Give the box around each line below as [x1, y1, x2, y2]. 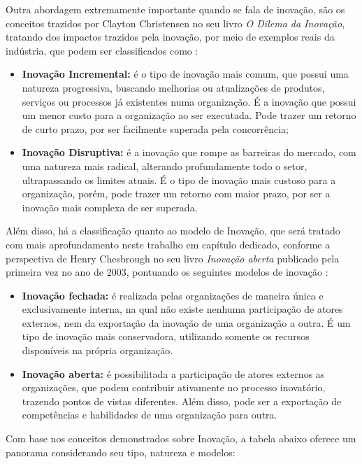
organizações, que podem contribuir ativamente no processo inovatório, [22, 380, 326, 395]
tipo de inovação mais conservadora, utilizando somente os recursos [22, 329, 310, 344]
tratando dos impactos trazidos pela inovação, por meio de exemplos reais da [6, 29, 335, 44]
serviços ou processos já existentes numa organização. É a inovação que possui [22, 94, 356, 108]
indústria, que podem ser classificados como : [6, 43, 198, 57]
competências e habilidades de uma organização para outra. [22, 407, 277, 422]
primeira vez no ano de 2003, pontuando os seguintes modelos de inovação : [6, 265, 328, 279]
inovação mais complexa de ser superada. [22, 199, 198, 214]
